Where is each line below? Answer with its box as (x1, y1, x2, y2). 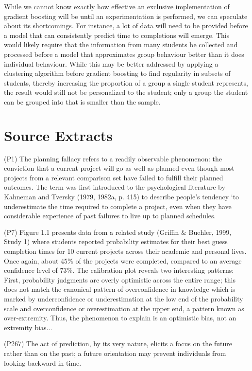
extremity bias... (4, 322, 52, 332)
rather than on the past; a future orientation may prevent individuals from (4, 348, 226, 358)
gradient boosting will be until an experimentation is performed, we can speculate (4, 11, 248, 21)
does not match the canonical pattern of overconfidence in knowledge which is (4, 284, 235, 294)
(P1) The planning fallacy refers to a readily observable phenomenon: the (4, 153, 222, 163)
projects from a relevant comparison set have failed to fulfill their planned (4, 172, 223, 182)
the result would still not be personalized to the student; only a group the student (4, 87, 248, 97)
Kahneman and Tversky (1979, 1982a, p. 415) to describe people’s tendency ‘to (4, 192, 239, 202)
